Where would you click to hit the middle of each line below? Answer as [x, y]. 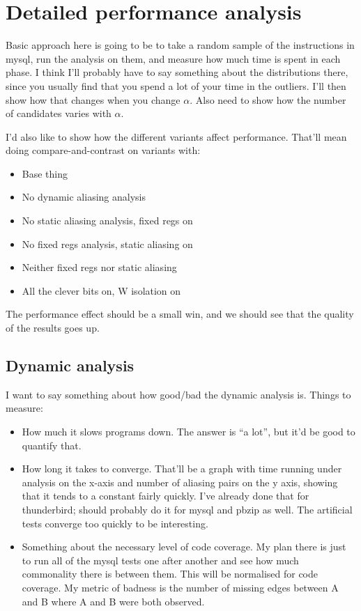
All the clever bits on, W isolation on [101, 290]
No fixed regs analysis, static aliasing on [107, 243]
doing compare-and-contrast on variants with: [103, 150]
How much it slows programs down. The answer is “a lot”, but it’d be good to [189, 432]
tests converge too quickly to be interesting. [115, 523]
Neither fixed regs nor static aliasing [99, 267]
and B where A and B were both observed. [113, 601]
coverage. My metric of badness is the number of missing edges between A [180, 587]
